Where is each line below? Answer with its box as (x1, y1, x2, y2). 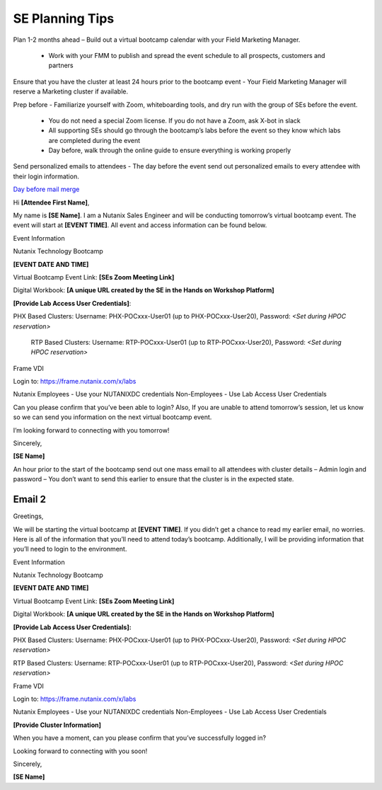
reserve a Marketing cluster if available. (13, 87, 129, 96)
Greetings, (13, 512, 44, 520)
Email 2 (13, 493, 46, 505)
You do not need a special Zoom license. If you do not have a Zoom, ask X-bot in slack (48, 116, 301, 125)
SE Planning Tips (13, 11, 115, 26)
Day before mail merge (13, 185, 80, 194)
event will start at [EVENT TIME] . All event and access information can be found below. (13, 221, 267, 229)
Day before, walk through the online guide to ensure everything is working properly (48, 146, 291, 155)
